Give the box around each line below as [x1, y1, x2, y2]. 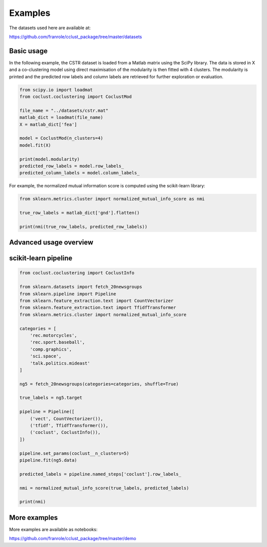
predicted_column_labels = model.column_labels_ [19, 170, 140, 176]
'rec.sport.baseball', [30, 339, 85, 345]
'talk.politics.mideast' [30, 360, 90, 366]
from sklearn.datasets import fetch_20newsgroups [19, 284, 142, 290]
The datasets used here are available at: [9, 25, 91, 31]
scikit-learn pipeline [9, 254, 73, 263]
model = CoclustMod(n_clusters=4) [19, 135, 103, 141]
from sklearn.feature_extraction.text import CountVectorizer [19, 298, 174, 303]
